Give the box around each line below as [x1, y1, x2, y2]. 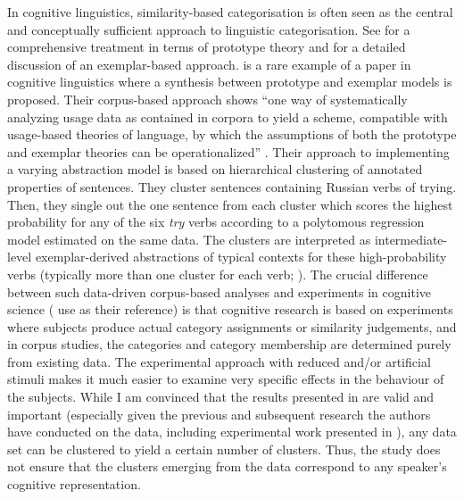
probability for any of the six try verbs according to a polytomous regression [7, 212, 425, 231]
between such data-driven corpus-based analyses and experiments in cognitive [7, 282, 432, 301]
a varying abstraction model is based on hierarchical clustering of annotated [7, 160, 423, 179]
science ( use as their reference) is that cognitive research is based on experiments [7, 300, 453, 319]
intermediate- [374, 229, 448, 248]
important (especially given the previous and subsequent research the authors [7, 404, 431, 423]
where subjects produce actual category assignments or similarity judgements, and [7, 317, 457, 336]
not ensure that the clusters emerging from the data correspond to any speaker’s [7, 457, 447, 476]
